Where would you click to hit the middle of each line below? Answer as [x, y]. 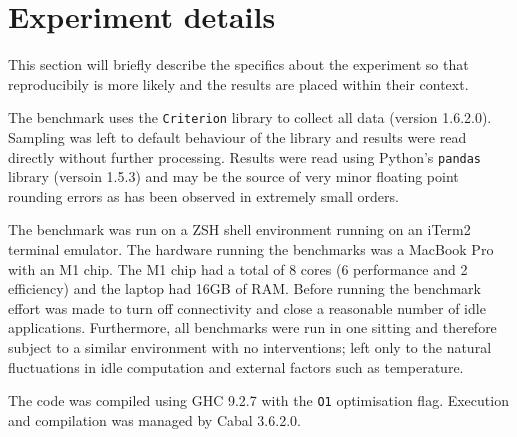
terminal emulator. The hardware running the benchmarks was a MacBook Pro [251, 249]
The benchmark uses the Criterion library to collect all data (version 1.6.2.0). [250, 117]
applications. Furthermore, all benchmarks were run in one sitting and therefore [252, 327]
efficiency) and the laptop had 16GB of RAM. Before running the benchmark [244, 288]
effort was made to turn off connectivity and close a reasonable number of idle [247, 307]
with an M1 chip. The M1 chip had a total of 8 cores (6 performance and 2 [238, 268]
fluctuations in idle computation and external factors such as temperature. [236, 366]
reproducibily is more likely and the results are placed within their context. [238, 83]
